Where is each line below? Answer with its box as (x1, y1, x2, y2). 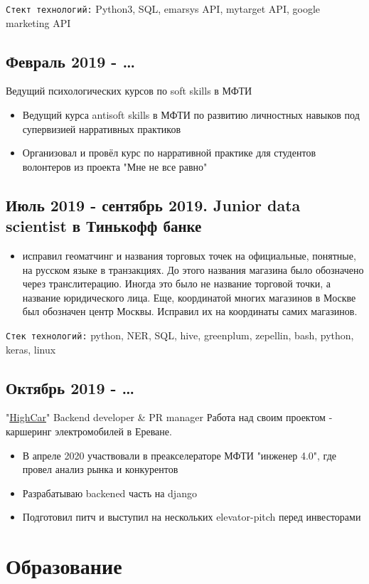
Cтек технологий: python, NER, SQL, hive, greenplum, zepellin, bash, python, (6, 327, 354, 342)
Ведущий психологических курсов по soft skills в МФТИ (6, 83, 252, 98)
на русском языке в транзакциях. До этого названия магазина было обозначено (22, 262, 364, 277)
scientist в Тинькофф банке (6, 215, 202, 237)
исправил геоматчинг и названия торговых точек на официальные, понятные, (22, 248, 356, 263)
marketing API (6, 15, 71, 30)
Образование (6, 551, 122, 580)
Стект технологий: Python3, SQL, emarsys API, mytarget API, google (6, 1, 320, 16)
